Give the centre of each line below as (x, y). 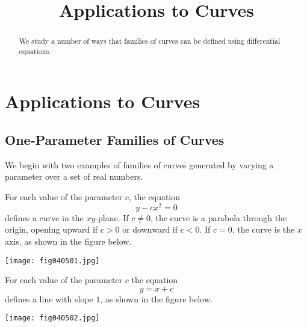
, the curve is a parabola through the (219, 217)
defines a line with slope (49, 298)
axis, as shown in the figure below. (68, 241)
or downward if (150, 229)
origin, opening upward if (51, 229)
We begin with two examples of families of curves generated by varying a (139, 164)
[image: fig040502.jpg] (52, 318)
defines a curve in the (44, 217)
